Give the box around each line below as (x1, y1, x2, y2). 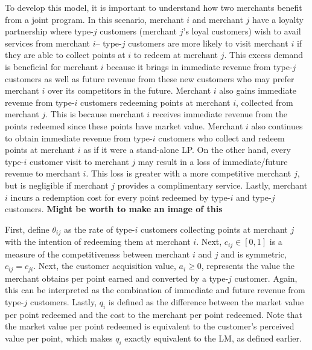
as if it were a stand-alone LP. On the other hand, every (83, 143, 291, 156)
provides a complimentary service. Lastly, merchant (117, 178, 308, 191)
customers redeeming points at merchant (80, 96, 231, 108)
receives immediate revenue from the (152, 108, 287, 120)
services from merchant (5, 36, 91, 49)
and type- (235, 190, 272, 203)
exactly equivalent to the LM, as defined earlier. (124, 331, 302, 344)
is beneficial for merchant (5, 60, 98, 73)
